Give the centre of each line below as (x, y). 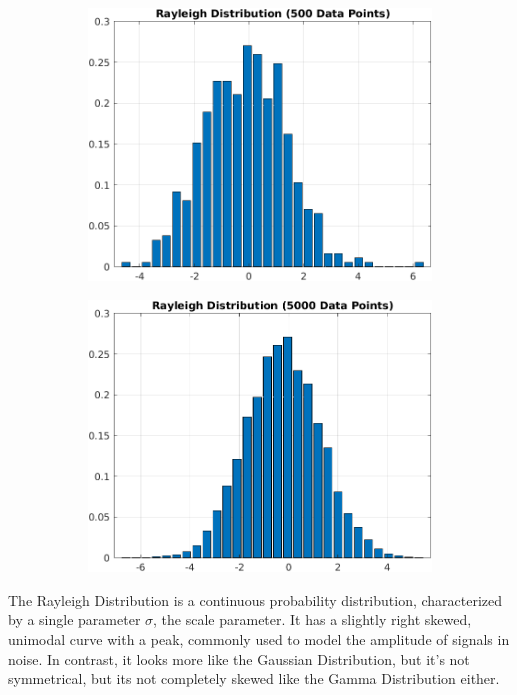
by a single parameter (74, 619)
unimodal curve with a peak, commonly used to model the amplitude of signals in (259, 638)
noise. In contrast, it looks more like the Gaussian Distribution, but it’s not (239, 658)
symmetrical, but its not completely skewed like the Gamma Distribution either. (254, 678)
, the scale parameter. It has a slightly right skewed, (312, 619)
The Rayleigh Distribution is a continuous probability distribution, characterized (255, 599)
